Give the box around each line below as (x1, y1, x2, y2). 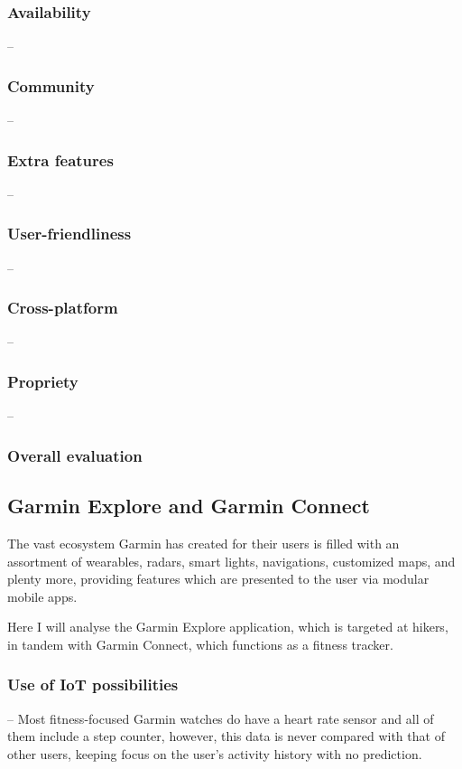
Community (7, 74, 95, 97)
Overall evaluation (7, 444, 143, 466)
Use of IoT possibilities (7, 673, 179, 696)
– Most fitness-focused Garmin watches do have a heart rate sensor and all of (7, 708, 434, 727)
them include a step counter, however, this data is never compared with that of (7, 727, 445, 746)
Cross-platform (7, 296, 118, 319)
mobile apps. (7, 586, 78, 605)
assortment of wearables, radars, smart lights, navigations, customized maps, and (7, 551, 456, 570)
